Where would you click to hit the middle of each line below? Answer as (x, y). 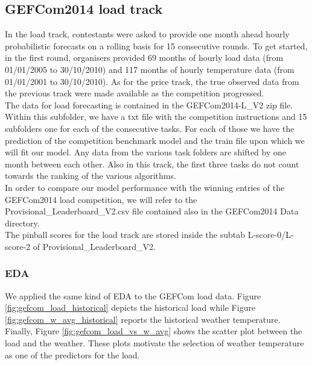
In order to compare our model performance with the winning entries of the (145, 187)
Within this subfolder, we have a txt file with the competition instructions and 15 (156, 117)
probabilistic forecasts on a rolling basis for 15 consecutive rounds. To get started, (156, 45)
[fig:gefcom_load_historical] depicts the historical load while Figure (130, 307)
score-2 (18, 246)
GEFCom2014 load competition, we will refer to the (101, 199)
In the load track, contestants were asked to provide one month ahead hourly (147, 34)
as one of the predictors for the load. (72, 354)
